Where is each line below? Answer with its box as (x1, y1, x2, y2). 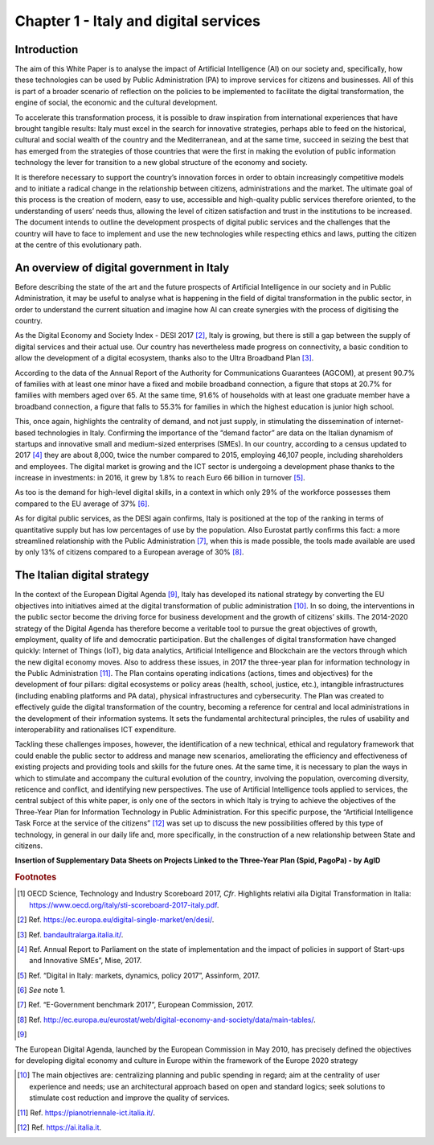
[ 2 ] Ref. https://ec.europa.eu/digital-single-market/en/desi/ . (17, 915, 215, 925)
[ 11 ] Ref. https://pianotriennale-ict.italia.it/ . (17, 1107, 156, 1118)
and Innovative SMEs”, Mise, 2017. (29, 956, 142, 966)
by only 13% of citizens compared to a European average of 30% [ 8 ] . (14, 547, 244, 557)
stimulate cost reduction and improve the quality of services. (29, 1093, 231, 1102)
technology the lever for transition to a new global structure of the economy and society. (14, 158, 309, 167)
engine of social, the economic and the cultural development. (14, 97, 219, 108)
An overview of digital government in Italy (14, 261, 230, 274)
